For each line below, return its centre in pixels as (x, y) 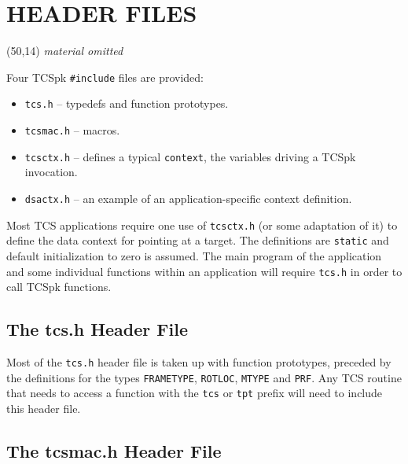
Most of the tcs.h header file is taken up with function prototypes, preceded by (199, 361)
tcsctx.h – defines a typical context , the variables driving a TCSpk (190, 156)
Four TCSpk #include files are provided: (105, 77)
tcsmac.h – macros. (72, 130)
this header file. (44, 408)
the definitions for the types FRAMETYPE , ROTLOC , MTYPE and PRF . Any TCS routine (204, 377)
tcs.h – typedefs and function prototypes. (127, 103)
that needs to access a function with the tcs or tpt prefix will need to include (195, 393)
